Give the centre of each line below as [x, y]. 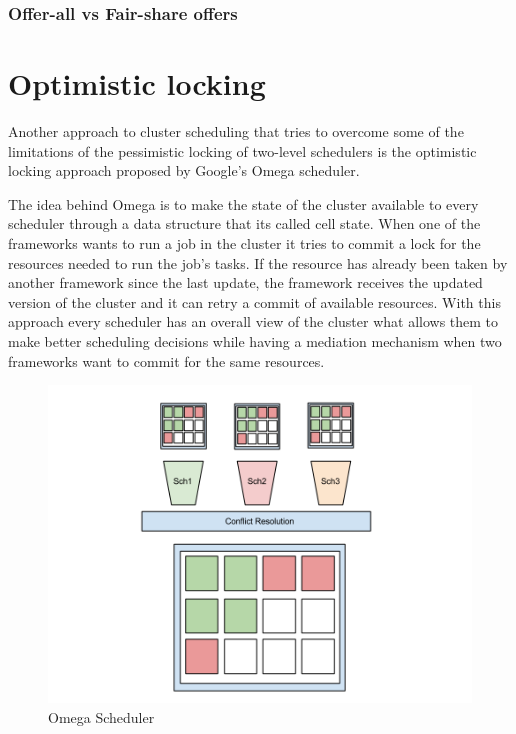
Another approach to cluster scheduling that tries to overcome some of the [236, 130]
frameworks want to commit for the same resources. [166, 360]
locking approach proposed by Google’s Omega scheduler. [184, 170]
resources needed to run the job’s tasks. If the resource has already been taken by [258, 262]
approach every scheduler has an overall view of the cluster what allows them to [253, 321]
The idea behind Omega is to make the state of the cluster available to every [243, 203]
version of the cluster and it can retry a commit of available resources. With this [254, 301]
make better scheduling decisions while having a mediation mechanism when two [255, 340]
